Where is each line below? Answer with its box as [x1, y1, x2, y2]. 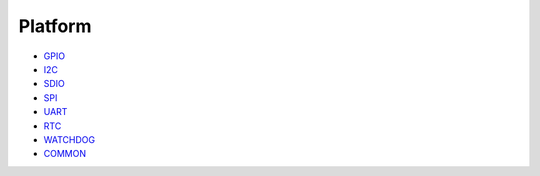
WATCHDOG [43, 133, 95, 145]
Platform [18, 15, 92, 37]
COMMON [43, 148, 87, 160]
